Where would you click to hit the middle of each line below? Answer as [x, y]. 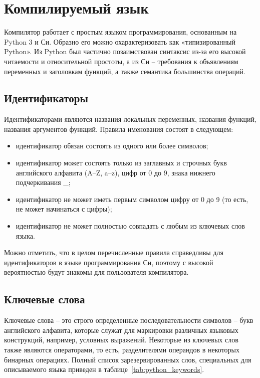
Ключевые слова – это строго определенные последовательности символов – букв [129, 320]
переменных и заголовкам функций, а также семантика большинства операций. [125, 71]
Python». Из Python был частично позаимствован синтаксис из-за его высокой [125, 51]
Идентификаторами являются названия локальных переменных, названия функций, [130, 119]
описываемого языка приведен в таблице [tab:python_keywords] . [104, 369]
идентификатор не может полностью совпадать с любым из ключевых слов [130, 226]
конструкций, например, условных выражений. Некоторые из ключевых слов [121, 340]
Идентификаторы [46, 98]
